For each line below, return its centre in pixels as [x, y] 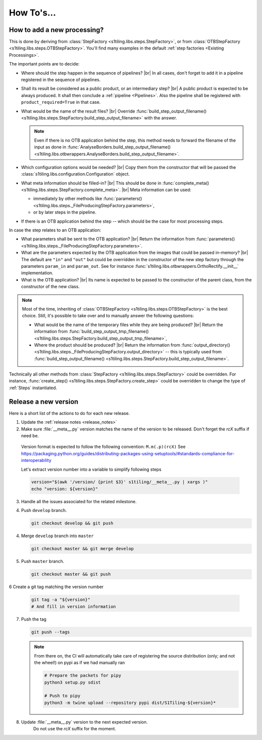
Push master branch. [43, 561]
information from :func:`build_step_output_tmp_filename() [91, 331]
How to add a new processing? [56, 30]
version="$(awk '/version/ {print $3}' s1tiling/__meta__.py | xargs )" [120, 482]
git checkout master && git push [71, 574]
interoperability [36, 460]
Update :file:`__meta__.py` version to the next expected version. [84, 722]
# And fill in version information [74, 606]
